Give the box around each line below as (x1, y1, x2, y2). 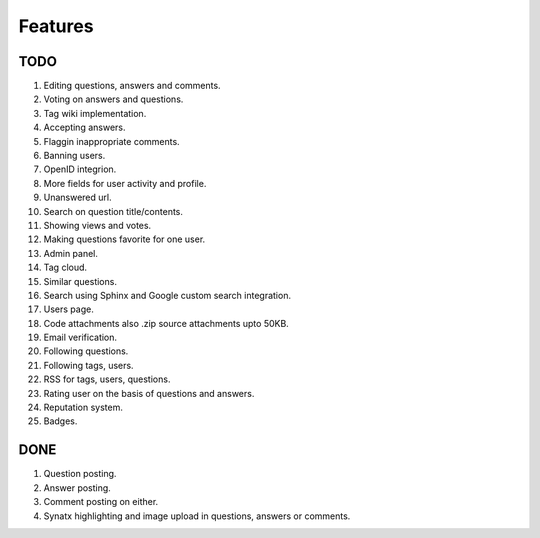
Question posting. (43, 468, 117, 480)
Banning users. (43, 150, 106, 162)
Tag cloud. (43, 261, 88, 274)
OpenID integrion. (43, 163, 117, 175)
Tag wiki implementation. (43, 107, 147, 119)
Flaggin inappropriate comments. (43, 135, 180, 147)
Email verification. (43, 331, 118, 344)
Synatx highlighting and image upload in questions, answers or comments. (43, 510, 351, 522)
